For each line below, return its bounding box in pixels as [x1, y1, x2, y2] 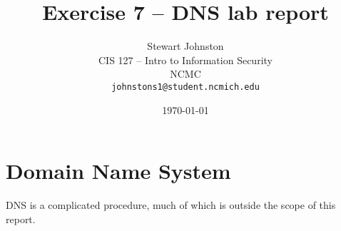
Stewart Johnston [147, 38, 224, 53]
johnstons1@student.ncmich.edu [111, 81, 260, 92]
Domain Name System [6, 156, 231, 185]
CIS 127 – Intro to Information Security [98, 52, 273, 67]
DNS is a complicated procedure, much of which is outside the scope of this [6, 197, 336, 212]
